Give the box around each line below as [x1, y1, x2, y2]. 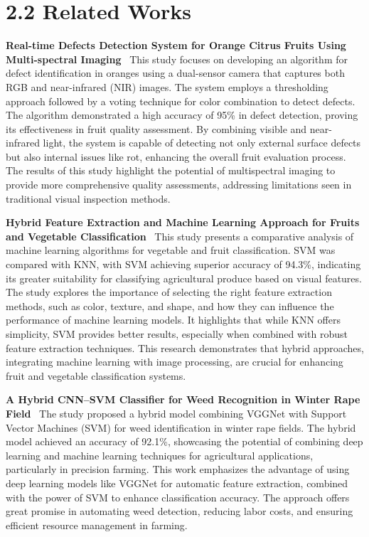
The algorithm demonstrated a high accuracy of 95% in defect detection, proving [6, 107, 358, 122]
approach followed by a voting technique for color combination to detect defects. [6, 93, 355, 108]
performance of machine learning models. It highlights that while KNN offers [6, 312, 341, 327]
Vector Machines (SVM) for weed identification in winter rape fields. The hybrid [6, 420, 356, 435]
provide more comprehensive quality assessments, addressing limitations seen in [6, 177, 352, 192]
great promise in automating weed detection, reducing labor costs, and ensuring [6, 504, 353, 519]
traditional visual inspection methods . [6, 191, 171, 206]
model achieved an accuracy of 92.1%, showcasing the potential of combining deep [6, 434, 363, 449]
